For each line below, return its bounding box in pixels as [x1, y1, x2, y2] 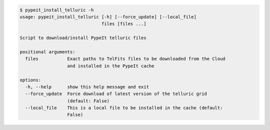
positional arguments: [19, 49, 75, 54]
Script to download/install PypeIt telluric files [19, 35, 147, 41]
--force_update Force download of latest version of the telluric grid [25, 91, 207, 97]
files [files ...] [101, 21, 147, 27]
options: [19, 77, 41, 82]
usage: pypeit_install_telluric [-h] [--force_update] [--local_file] [19, 14, 197, 19]
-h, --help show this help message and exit [25, 84, 149, 89]
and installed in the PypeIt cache [67, 63, 154, 68]
